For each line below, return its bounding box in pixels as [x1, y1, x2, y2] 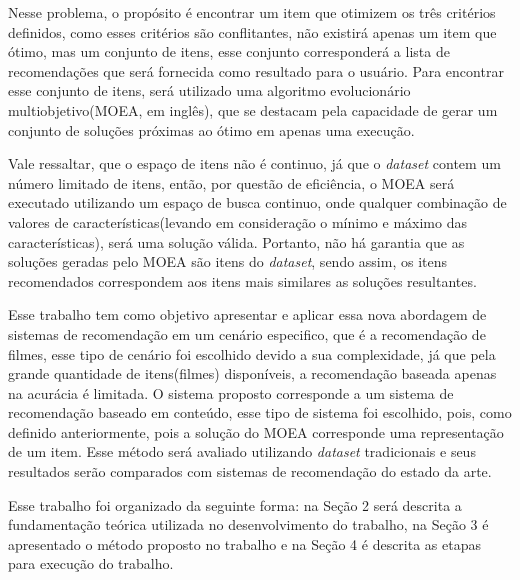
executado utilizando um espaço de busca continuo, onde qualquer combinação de [8, 192, 507, 213]
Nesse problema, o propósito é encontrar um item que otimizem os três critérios [8, 2, 496, 22]
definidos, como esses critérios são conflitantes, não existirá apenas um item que [8, 21, 497, 42]
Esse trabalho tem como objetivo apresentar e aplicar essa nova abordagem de [8, 304, 487, 325]
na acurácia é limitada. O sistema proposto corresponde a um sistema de [8, 382, 454, 403]
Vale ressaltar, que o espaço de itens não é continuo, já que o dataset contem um [8, 153, 501, 174]
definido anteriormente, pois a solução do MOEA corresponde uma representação [8, 421, 504, 442]
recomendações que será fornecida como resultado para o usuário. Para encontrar [8, 60, 504, 81]
